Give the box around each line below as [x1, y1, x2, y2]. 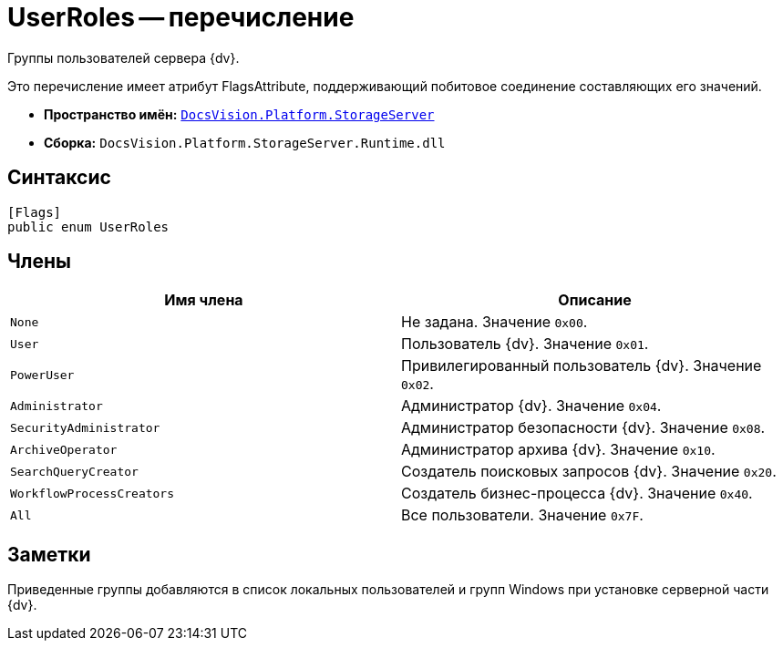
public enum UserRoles [7, 219, 170, 234]
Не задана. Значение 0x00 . [401, 313, 588, 332]
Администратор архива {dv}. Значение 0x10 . [401, 440, 716, 459]
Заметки [7, 542, 91, 566]
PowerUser [10, 367, 75, 382]
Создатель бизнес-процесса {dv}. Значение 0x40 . [401, 484, 753, 503]
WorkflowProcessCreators [10, 486, 175, 500]
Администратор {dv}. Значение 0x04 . [401, 396, 662, 416]
